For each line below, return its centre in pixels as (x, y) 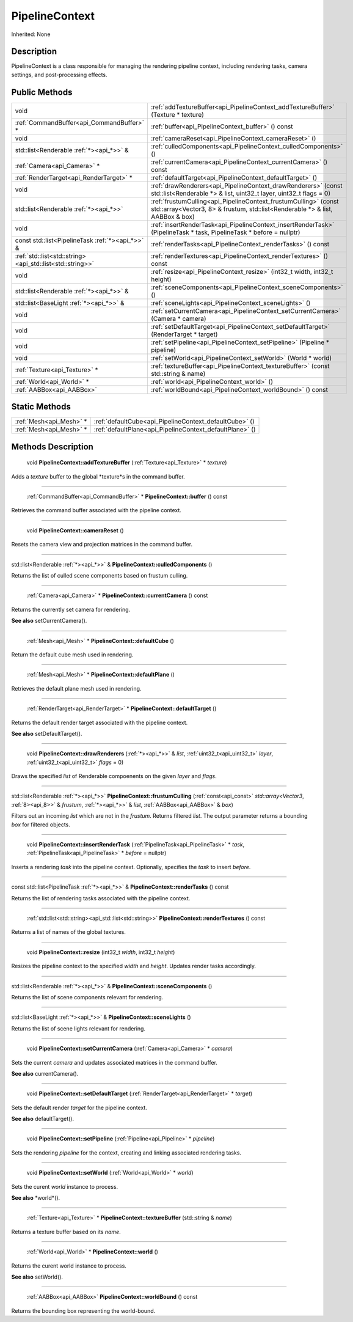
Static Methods (41, 407)
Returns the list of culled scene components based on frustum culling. (100, 576)
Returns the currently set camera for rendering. (71, 609)
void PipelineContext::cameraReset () (75, 530)
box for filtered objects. (41, 824)
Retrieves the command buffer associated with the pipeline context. (96, 510)
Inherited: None (31, 34)
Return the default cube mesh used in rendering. (72, 655)
